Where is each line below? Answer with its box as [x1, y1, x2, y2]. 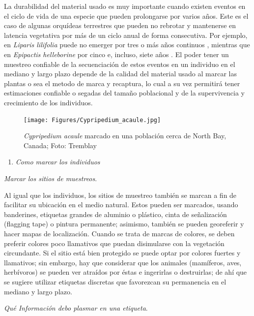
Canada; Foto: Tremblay [24, 140, 97, 150]
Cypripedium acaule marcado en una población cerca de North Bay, [24, 130, 226, 141]
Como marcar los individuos [15, 157, 100, 167]
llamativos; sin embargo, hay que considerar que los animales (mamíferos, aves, [4, 257, 242, 267]
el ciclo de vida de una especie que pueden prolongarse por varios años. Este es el [4, 10, 249, 21]
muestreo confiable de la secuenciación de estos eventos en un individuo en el [4, 59, 235, 69]
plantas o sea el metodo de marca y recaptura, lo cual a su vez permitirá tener [4, 78, 240, 88]
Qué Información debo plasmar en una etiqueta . [4, 303, 148, 313]
